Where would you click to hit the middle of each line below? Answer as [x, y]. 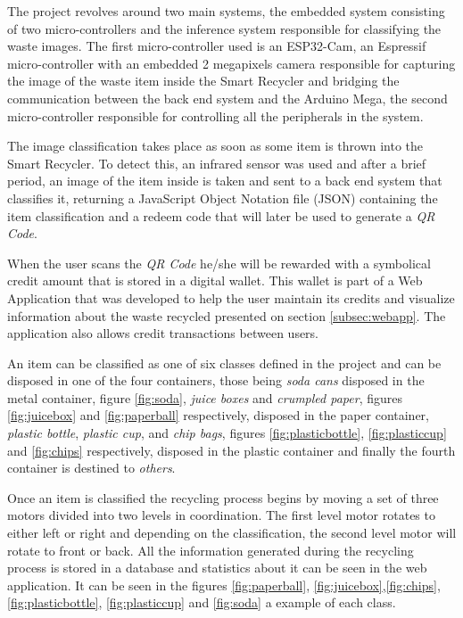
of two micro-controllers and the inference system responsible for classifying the [224, 28]
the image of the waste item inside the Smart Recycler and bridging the [203, 81]
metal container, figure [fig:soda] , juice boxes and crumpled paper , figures [205, 397]
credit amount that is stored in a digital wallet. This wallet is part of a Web [215, 280]
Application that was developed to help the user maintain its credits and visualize [231, 297]
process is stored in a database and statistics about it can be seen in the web [217, 568]
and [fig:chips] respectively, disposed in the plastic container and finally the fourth [231, 450]
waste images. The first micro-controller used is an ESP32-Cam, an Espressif [217, 46]
